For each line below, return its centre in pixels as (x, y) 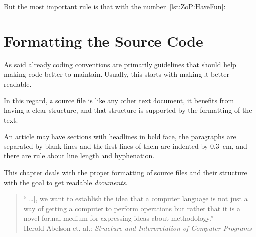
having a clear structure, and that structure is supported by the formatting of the (128, 110)
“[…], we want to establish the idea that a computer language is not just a (135, 199)
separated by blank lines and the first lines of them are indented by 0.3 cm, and (126, 146)
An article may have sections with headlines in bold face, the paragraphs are (120, 136)
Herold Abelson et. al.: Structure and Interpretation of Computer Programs (137, 228)
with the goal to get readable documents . (66, 182)
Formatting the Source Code (103, 40)
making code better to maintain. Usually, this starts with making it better (117, 74)
